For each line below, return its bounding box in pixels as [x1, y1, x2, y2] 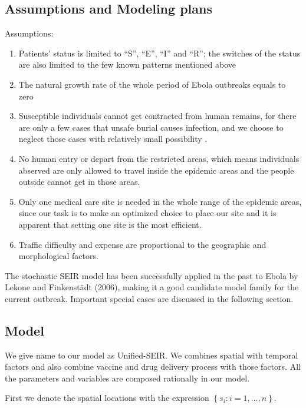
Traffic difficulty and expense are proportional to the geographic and [18, 238, 266, 250]
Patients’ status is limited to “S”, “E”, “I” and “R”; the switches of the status [18, 47, 301, 59]
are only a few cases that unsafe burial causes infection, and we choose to [18, 121, 284, 133]
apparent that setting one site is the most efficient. [18, 218, 202, 230]
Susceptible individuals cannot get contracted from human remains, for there [18, 110, 297, 122]
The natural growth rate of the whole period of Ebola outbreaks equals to [18, 78, 286, 90]
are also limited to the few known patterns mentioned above [18, 58, 236, 71]
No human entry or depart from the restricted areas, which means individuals [18, 152, 300, 164]
